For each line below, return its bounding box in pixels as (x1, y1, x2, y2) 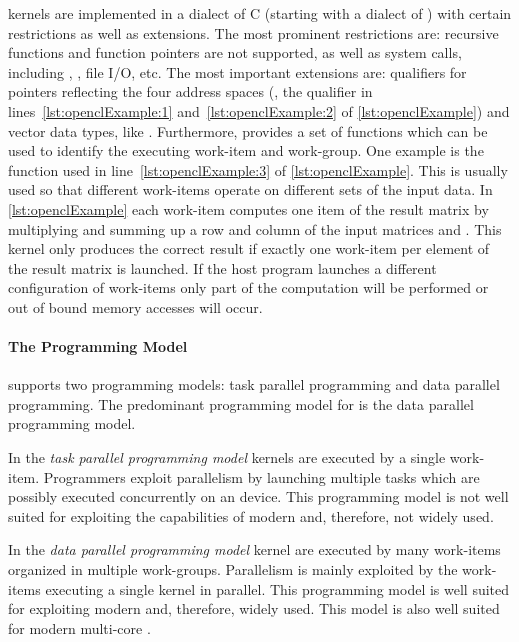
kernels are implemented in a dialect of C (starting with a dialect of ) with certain (8, 3, 512, 23)
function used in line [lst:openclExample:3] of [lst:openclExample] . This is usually (8, 159, 508, 180)
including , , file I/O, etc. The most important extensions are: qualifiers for (8, 61, 467, 82)
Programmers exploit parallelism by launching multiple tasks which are (43, 466, 480, 487)
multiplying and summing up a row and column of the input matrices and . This (8, 218, 502, 239)
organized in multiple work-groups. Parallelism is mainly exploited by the (8, 559, 458, 580)
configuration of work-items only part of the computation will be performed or (8, 277, 489, 298)
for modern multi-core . (8, 617, 151, 638)
